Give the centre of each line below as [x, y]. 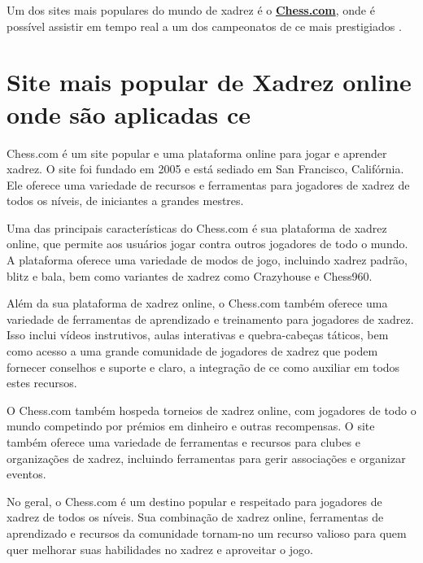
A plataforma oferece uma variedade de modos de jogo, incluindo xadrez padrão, [207, 260]
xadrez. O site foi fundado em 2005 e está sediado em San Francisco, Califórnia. [205, 169]
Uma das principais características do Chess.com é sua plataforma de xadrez [197, 227]
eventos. [26, 474]
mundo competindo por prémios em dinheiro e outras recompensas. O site [191, 426]
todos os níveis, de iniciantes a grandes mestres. [125, 201]
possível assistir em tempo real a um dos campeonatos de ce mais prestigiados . [204, 26]
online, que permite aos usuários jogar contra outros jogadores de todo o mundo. [207, 244]
